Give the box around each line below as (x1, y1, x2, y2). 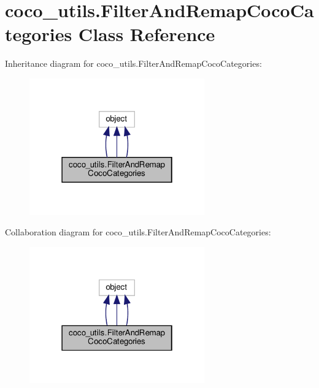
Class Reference (78, 21, 215, 47)
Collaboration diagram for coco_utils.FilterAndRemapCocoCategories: (5, 226, 271, 238)
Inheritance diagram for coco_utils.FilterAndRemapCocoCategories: (5, 57, 262, 70)
